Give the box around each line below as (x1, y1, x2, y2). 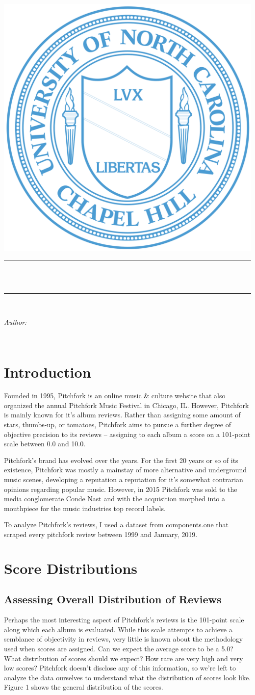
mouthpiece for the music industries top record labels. (4, 503, 166, 513)
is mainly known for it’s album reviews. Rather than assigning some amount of (4, 410, 241, 420)
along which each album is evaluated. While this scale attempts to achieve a (4, 624, 232, 634)
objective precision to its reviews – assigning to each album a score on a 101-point (4, 429, 251, 439)
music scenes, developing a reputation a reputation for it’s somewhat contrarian (4, 474, 243, 485)
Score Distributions (4, 558, 138, 578)
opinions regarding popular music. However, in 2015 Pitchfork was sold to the (4, 484, 237, 494)
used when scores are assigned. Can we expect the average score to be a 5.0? (4, 643, 233, 653)
